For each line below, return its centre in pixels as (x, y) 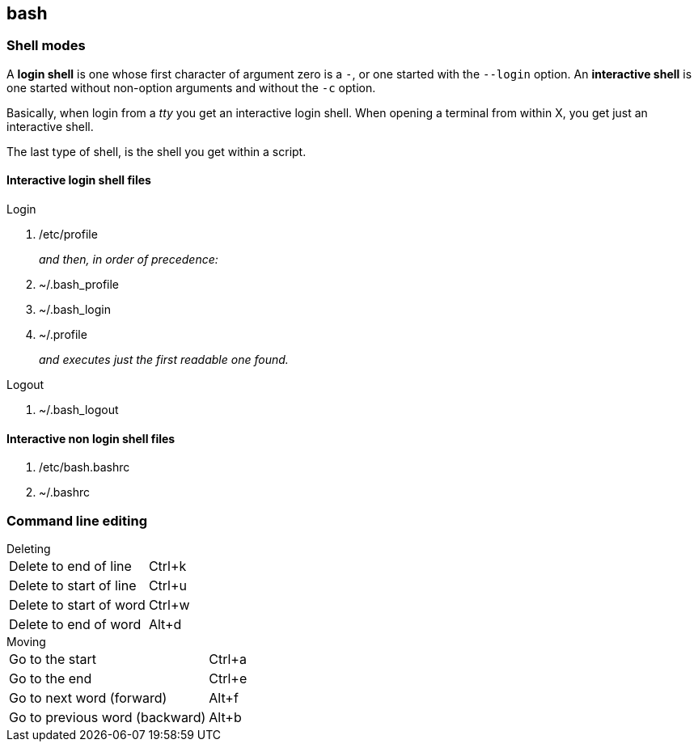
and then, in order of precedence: (129, 260)
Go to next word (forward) (88, 697)
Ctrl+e (228, 678)
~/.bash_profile (79, 285)
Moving (26, 641)
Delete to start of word (77, 604)
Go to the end (51, 678)
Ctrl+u (167, 585)
